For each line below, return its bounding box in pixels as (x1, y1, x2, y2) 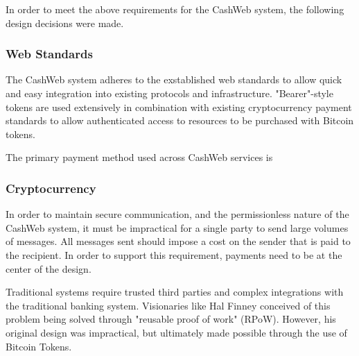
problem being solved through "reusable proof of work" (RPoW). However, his (6, 312, 336, 326)
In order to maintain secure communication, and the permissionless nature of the (6, 207, 349, 221)
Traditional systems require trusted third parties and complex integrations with (6, 285, 344, 299)
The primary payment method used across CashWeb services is (6, 150, 273, 164)
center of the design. (6, 261, 91, 276)
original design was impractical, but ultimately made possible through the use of (6, 325, 347, 339)
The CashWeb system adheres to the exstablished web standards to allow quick (6, 72, 342, 87)
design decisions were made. (6, 15, 124, 30)
